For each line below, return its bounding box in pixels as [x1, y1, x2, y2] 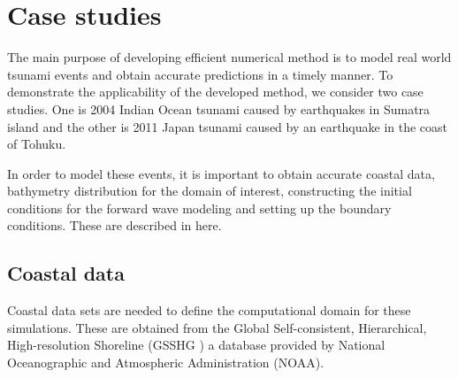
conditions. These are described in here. [7, 216, 222, 235]
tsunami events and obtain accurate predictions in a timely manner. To [7, 65, 393, 83]
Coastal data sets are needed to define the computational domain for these [7, 301, 411, 320]
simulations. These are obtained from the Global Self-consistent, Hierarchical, [7, 318, 427, 336]
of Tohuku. [7, 135, 66, 153]
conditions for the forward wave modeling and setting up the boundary [7, 198, 392, 217]
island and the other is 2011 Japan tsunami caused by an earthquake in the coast [7, 117, 448, 135]
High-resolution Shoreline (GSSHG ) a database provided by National [7, 336, 385, 354]
